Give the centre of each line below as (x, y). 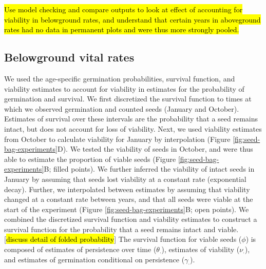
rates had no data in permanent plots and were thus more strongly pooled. (122, 29)
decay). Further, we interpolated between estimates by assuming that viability (127, 189)
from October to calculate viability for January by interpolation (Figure (117, 139)
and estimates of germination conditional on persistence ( (94, 259)
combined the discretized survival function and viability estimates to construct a (131, 219)
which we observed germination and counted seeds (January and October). (122, 108)
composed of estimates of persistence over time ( (80, 249)
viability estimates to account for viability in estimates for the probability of (124, 88)
